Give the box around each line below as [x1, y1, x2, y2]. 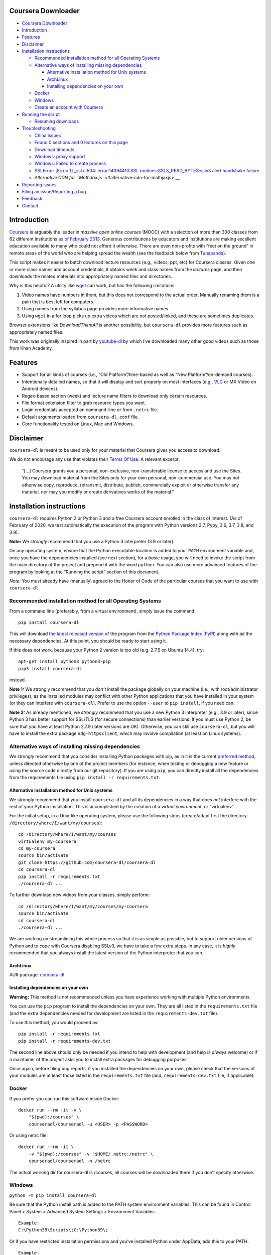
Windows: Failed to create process [34, 161, 106, 167]
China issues [34, 132, 61, 138]
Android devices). [22, 386, 59, 392]
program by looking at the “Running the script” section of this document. [9, 569, 160, 575]
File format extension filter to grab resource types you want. [22, 400, 147, 406]
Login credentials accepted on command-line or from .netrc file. [22, 407, 158, 413]
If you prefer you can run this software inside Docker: [9, 1095, 120, 1101]
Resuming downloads [34, 118, 79, 124]
